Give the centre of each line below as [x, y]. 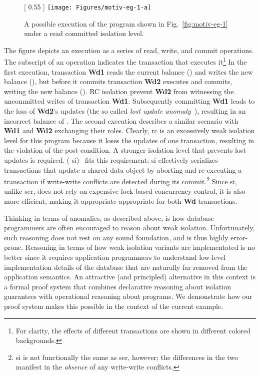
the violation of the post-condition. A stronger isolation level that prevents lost [125, 150]
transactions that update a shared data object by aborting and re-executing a [123, 169]
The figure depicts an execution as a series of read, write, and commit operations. [129, 50]
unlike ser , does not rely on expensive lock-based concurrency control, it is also [125, 191]
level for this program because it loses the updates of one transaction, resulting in [129, 140]
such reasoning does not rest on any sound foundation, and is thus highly [116, 237]
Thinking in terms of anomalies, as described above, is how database [109, 218]
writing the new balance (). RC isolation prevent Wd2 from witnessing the [119, 91]
